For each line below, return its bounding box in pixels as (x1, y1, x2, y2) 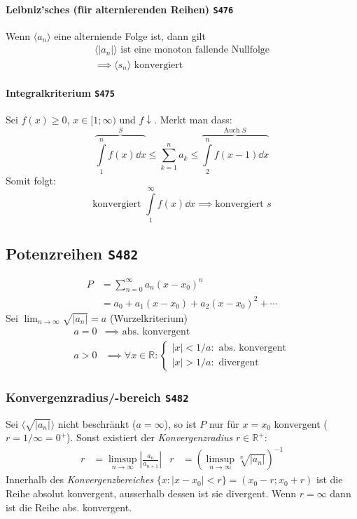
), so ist (164, 416, 197, 431)
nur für (209, 416, 239, 431)
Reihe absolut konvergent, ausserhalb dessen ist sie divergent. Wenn (6, 485, 297, 500)
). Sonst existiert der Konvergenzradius (66, 430, 233, 445)
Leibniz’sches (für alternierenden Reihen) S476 (6, 1, 234, 16)
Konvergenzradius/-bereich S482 (6, 388, 189, 405)
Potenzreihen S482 (6, 242, 139, 264)
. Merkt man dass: (154, 112, 232, 127)
